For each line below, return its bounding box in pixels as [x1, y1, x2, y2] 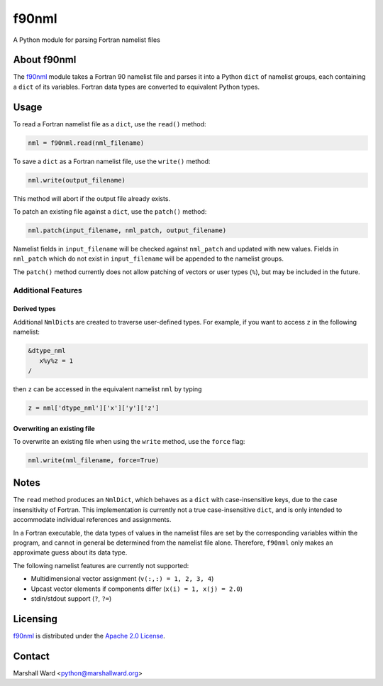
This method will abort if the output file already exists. [13, 194, 170, 202]
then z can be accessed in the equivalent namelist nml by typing [13, 384, 202, 393]
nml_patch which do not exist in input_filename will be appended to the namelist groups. [13, 254, 284, 263]
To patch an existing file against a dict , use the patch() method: [13, 207, 207, 216]
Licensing [13, 613, 58, 625]
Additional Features [13, 285, 83, 295]
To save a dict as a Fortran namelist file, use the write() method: [13, 157, 211, 165]
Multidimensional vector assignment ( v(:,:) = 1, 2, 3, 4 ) [30, 575, 214, 583]
